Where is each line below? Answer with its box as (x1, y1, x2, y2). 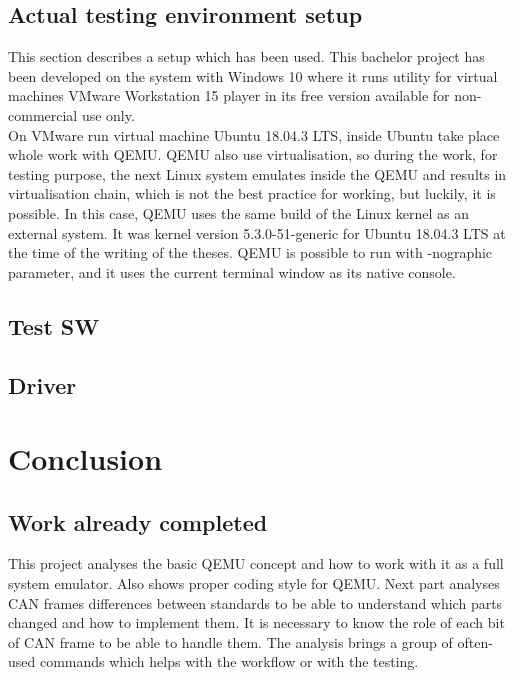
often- (457, 631, 493, 652)
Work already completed (8, 506, 268, 537)
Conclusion (8, 438, 163, 479)
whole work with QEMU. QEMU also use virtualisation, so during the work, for (8, 144, 498, 165)
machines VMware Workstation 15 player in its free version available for (8, 85, 450, 106)
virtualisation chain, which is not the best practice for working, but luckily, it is (8, 183, 496, 204)
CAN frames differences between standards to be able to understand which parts (8, 592, 503, 613)
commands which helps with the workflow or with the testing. (39, 651, 419, 672)
